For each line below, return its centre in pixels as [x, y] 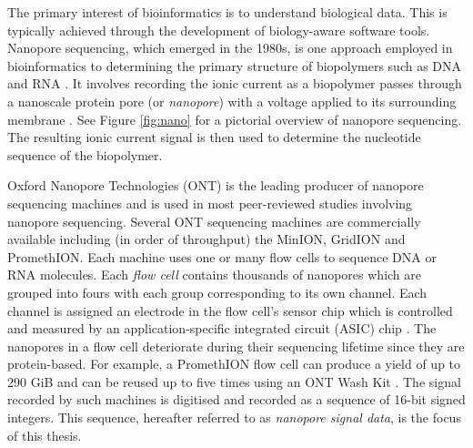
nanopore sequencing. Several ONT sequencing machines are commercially [214, 221]
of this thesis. [45, 435]
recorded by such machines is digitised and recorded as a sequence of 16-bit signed [236, 399]
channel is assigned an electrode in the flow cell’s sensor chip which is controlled [230, 310]
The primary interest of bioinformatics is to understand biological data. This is [227, 12]
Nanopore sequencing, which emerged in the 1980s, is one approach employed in [230, 48]
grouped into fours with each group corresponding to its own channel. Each [217, 292]
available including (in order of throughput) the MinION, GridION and [206, 239]
